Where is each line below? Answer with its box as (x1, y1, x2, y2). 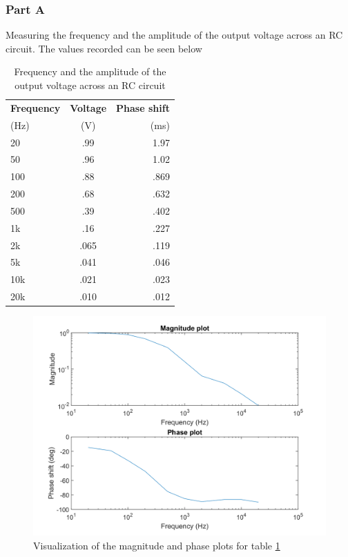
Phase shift (116, 100, 170, 115)
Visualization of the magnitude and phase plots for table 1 (33, 538, 280, 552)
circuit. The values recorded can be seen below (6, 41, 202, 55)
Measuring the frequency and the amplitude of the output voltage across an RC (6, 28, 343, 42)
